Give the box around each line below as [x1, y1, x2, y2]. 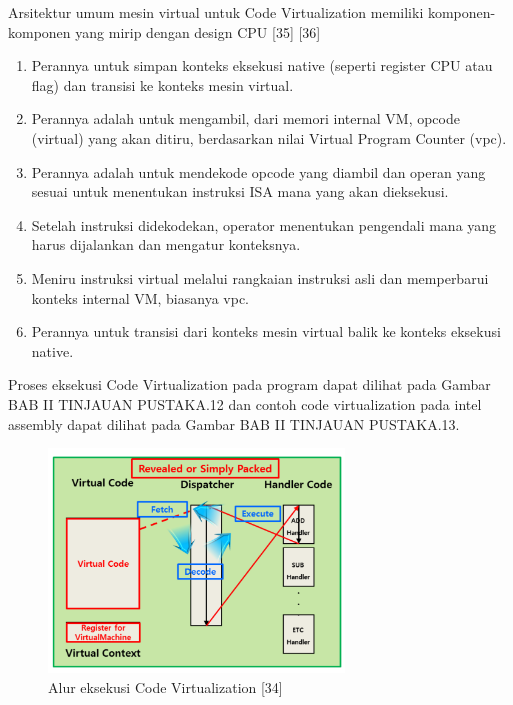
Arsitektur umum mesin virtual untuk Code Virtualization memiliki [8, 2, 424, 22]
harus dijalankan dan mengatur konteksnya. [31, 234, 301, 255]
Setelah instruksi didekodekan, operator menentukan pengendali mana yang [31, 214, 497, 235]
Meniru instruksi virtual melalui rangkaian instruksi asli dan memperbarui [31, 267, 489, 288]
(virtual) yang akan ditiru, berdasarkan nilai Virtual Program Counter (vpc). [31, 127, 507, 148]
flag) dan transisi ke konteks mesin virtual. [31, 74, 294, 95]
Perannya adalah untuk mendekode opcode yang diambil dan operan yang [31, 161, 486, 182]
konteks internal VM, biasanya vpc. [31, 287, 250, 308]
